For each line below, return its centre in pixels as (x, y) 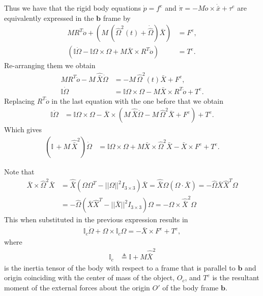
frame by (117, 18)
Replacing (20, 100)
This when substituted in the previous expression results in (96, 219)
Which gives (23, 129)
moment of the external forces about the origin (77, 287)
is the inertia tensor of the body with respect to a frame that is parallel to (120, 267)
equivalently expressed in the (49, 18)
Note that (19, 172)
